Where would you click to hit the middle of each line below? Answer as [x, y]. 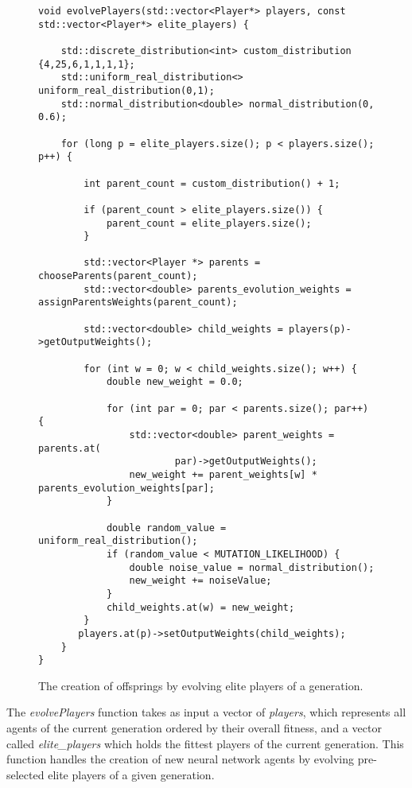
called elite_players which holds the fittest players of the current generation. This [205, 743]
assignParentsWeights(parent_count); [138, 303]
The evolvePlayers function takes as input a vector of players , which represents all [206, 712]
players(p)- [320, 329]
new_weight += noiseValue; [200, 581]
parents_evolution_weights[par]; [126, 488]
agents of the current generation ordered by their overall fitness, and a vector [194, 728]
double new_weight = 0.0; [175, 382]
